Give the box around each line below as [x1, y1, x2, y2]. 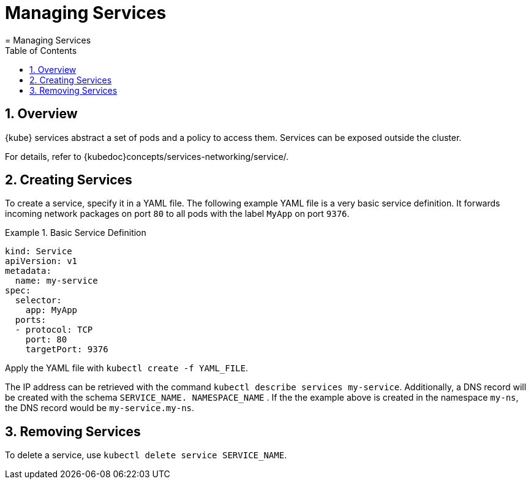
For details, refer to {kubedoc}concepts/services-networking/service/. [5, 151, 289, 162]
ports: [15, 315, 47, 325]
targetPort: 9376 [25, 344, 108, 355]
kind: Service [5, 246, 72, 257]
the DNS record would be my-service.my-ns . [5, 403, 195, 414]
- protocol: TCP [15, 325, 93, 335]
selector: [15, 295, 62, 306]
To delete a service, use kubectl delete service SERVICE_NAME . [5, 450, 287, 461]
